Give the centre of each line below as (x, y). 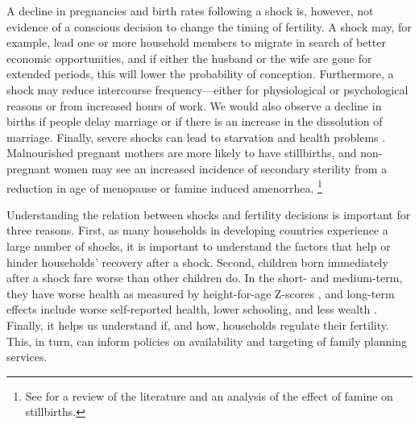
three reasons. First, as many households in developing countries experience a (197, 230)
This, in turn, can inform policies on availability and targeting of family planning (207, 341)
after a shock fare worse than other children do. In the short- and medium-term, (205, 278)
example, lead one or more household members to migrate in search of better (196, 42)
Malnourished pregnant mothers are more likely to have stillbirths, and (182, 153)
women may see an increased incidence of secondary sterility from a (220, 168)
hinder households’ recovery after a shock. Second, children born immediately (197, 262)
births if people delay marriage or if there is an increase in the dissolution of (195, 121)
